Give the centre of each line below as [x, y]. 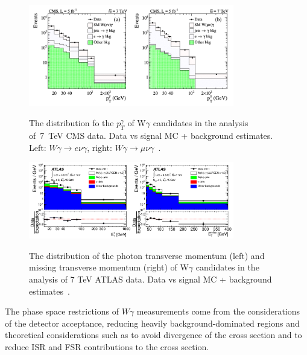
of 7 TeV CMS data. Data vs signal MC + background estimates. [151, 135]
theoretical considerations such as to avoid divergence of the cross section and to [153, 335]
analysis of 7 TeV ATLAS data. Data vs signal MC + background [150, 279]
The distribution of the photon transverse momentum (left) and [147, 255]
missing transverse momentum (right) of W [109, 267]
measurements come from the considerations [218, 311]
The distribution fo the [71, 123]
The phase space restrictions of [62, 311]
